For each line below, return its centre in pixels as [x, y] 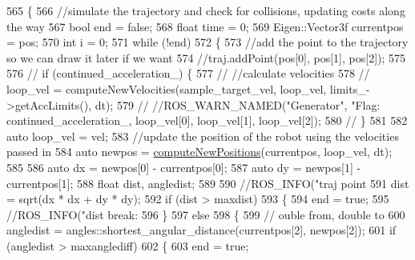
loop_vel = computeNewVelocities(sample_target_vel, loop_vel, [167, 88]
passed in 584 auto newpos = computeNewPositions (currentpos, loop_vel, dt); [199, 152]
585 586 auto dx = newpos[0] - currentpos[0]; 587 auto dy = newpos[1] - [184, 167]
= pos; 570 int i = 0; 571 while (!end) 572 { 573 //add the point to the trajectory [207, 42]
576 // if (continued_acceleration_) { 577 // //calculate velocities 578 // [188, 73]
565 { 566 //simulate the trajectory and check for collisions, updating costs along [206, 10]
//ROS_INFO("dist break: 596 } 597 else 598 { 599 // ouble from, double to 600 [206, 214]
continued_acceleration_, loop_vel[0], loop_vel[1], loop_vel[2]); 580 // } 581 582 [207, 120]
